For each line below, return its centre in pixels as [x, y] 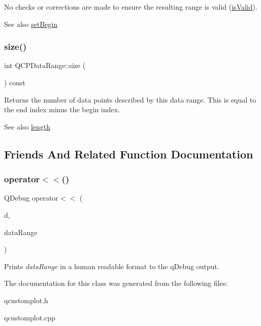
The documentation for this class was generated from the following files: [116, 283]
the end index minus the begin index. [62, 109]
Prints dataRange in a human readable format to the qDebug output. [112, 266]
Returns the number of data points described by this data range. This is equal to [130, 99]
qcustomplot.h [26, 300]
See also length [27, 126]
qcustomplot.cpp [30, 317]
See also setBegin [31, 24]
